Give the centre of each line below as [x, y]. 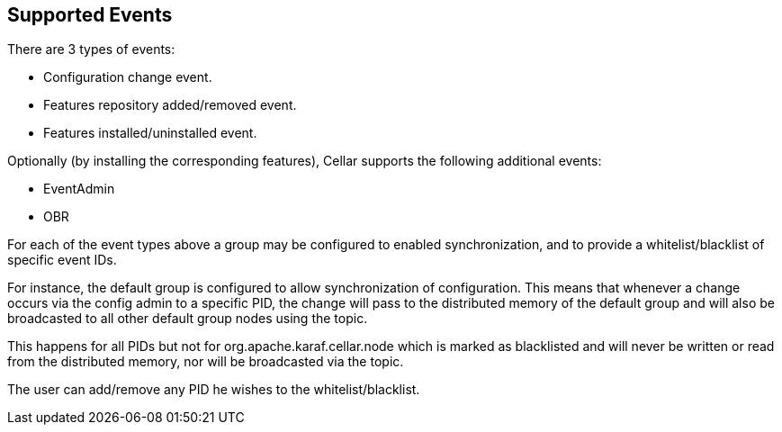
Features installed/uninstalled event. [150, 133]
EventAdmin [79, 189]
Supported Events [90, 15]
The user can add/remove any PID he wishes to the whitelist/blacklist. [214, 390]
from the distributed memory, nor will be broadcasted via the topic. [206, 362]
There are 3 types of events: [91, 49]
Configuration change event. [128, 77]
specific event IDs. [62, 260]
